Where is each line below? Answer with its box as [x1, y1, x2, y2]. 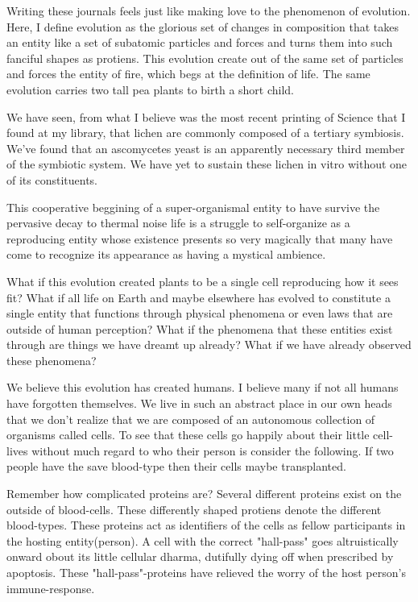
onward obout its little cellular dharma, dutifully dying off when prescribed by [6, 548, 394, 565]
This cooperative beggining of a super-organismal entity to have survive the [6, 198, 380, 215]
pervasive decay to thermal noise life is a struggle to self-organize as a [6, 214, 350, 231]
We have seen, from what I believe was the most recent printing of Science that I [6, 108, 406, 125]
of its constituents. [6, 171, 98, 188]
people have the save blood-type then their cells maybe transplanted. [6, 458, 346, 475]
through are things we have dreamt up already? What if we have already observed [6, 336, 412, 353]
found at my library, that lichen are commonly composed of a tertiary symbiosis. [6, 124, 404, 141]
